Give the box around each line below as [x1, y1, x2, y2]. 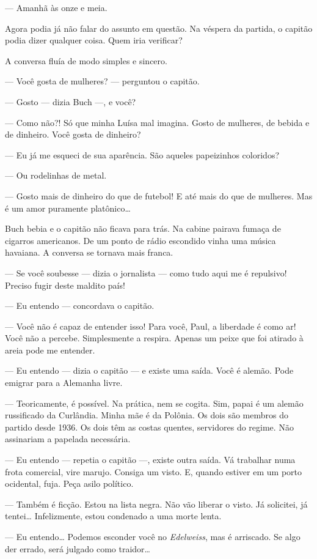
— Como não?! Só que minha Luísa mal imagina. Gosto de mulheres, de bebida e [5, 116, 310, 128]
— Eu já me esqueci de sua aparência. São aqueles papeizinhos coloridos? [5, 148, 280, 161]
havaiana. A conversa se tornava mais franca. [5, 246, 173, 259]
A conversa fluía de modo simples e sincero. [5, 54, 167, 67]
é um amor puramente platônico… [5, 201, 131, 214]
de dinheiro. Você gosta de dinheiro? [5, 128, 141, 141]
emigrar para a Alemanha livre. [5, 376, 123, 389]
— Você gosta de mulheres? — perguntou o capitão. [5, 75, 200, 87]
